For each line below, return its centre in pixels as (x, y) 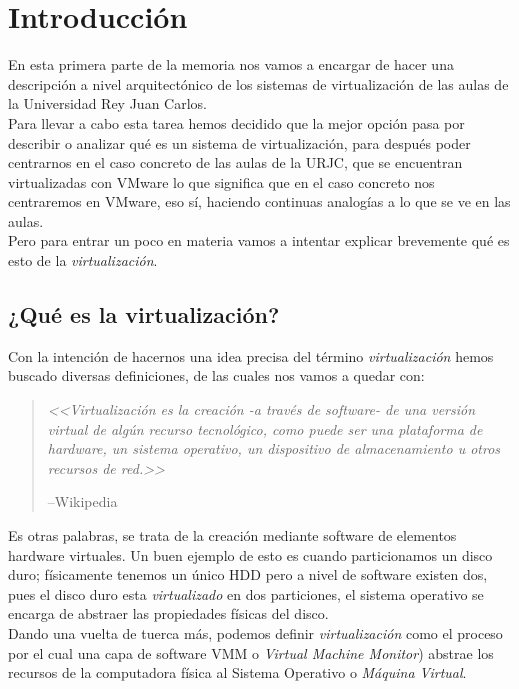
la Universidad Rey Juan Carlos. (107, 103)
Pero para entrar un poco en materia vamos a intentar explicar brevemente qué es (259, 240)
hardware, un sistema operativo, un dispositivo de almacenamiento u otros (274, 448)
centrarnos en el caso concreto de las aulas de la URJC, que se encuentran (235, 162)
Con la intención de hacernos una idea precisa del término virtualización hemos (251, 355)
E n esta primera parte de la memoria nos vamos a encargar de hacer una (231, 64)
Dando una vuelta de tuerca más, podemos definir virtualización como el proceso (255, 632)
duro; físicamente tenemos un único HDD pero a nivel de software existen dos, (248, 574)
